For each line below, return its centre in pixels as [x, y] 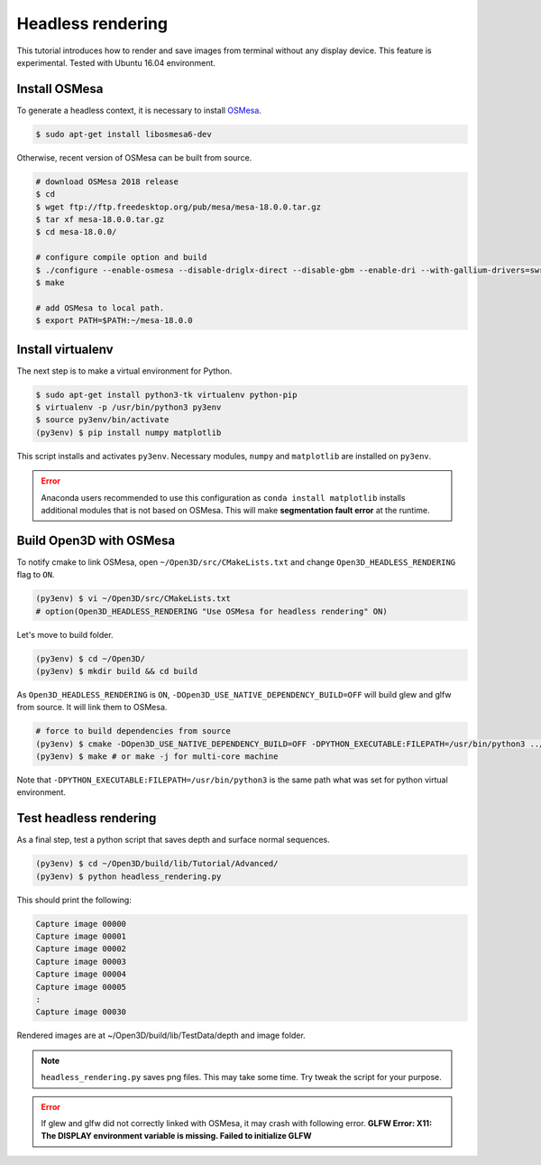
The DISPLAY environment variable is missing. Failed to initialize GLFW [176, 1136]
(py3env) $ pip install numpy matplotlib [128, 432]
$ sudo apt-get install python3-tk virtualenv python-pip [166, 394]
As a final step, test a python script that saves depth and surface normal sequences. [173, 840]
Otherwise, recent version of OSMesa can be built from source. [134, 157]
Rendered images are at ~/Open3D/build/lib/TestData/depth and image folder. [161, 1036]
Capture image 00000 [81, 924]
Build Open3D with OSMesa [96, 540]
